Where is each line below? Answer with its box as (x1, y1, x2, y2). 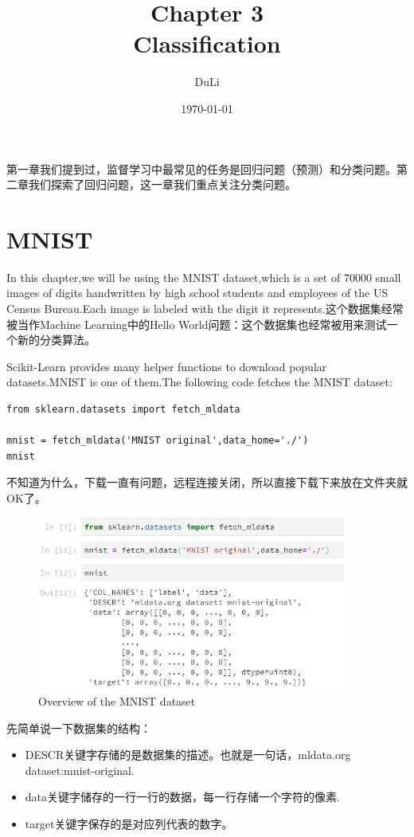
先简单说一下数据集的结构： (6, 719, 151, 736)
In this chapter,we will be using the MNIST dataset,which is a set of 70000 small (6, 268, 401, 285)
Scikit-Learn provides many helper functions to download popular (6, 358, 327, 374)
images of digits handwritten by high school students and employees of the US (6, 284, 389, 301)
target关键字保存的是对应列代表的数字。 (25, 815, 233, 831)
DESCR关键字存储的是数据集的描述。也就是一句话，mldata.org (25, 746, 351, 763)
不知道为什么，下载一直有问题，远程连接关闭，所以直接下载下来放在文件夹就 (6, 474, 408, 491)
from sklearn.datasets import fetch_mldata (6, 403, 240, 415)
